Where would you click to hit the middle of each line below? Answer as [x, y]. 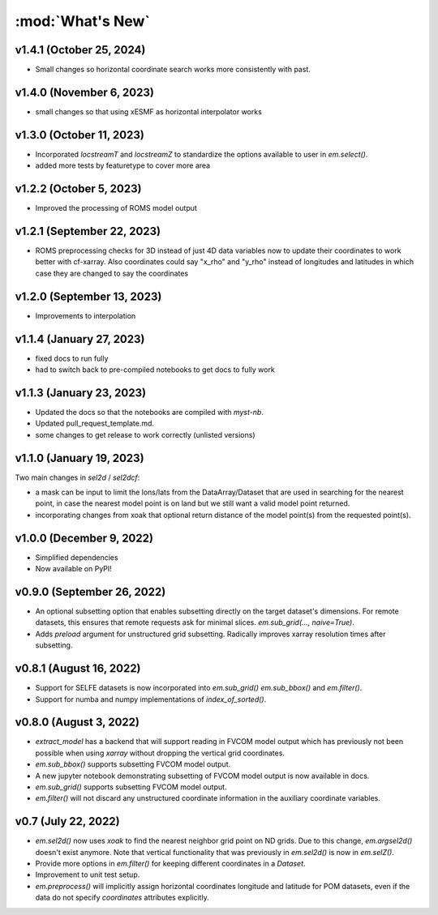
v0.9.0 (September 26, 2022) [90, 592]
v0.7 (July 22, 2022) [68, 821]
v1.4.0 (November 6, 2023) [84, 92]
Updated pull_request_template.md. [94, 423]
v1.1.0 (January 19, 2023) [80, 458]
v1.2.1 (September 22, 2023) [88, 231]
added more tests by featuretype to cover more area [123, 165]
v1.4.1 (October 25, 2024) [80, 50]
